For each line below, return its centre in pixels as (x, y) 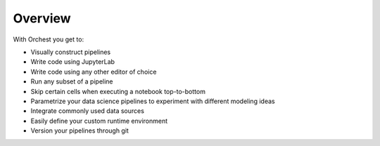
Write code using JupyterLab (73, 62)
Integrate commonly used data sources (87, 111)
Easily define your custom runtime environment (99, 121)
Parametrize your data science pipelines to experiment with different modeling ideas (153, 101)
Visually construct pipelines (71, 52)
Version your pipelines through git (80, 131)
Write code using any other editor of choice (94, 72)
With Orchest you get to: (49, 39)
